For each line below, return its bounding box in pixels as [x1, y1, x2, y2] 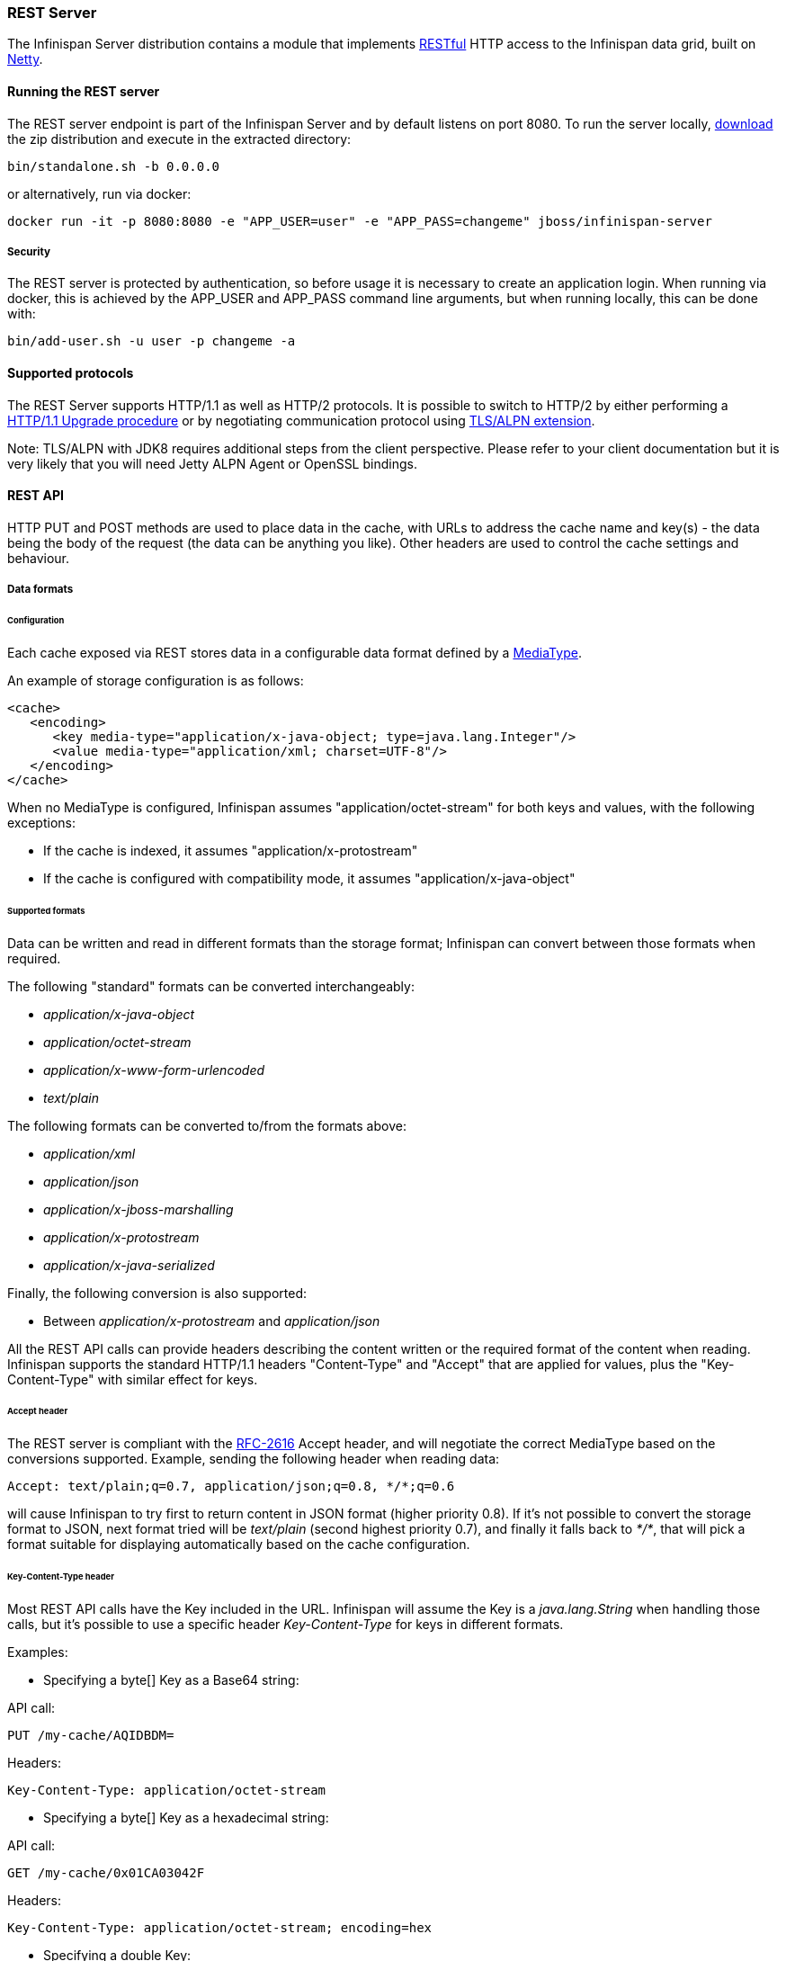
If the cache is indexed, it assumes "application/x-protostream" [43, 842, 418, 858]
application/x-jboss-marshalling [43, 1201, 234, 1217]
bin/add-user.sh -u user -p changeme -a [7, 334, 296, 349]
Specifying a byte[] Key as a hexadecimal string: [43, 1809, 329, 1825]
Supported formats [7, 905, 85, 916]
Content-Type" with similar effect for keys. [7, 1371, 258, 1387]
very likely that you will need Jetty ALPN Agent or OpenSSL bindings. [7, 455, 417, 471]
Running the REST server [7, 83, 160, 99]
